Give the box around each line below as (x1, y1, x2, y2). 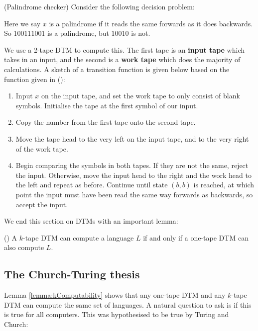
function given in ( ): (4, 74, 65, 84)
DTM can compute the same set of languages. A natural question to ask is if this (4, 299, 252, 310)
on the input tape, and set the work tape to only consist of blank (41, 90, 240, 101)
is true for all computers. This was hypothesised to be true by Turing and (4, 309, 229, 320)
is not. (131, 28, 150, 38)
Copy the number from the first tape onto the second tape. (15, 117, 196, 127)
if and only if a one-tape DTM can (143, 232, 249, 243)
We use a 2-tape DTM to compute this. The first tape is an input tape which (4, 44, 245, 55)
